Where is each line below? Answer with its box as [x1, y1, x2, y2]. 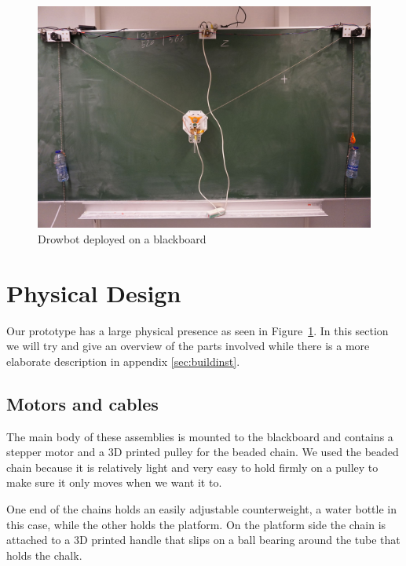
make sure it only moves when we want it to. [6, 474, 222, 491]
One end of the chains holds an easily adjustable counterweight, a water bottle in [6, 501, 397, 517]
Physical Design [6, 276, 181, 309]
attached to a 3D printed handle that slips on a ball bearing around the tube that [6, 531, 401, 548]
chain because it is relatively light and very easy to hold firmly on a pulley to [6, 458, 379, 475]
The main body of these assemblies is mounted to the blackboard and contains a [6, 428, 393, 444]
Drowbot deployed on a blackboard [38, 230, 207, 246]
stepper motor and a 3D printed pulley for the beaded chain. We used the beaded [6, 444, 399, 460]
